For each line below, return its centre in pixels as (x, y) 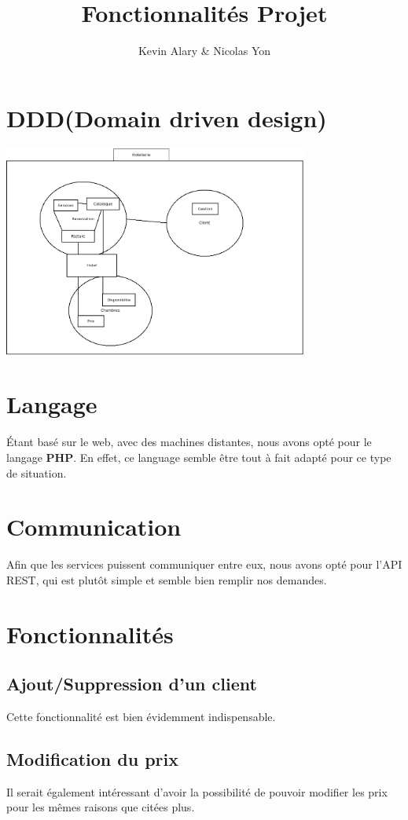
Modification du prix (93, 759)
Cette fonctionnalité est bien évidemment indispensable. (141, 717)
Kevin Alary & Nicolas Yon (204, 51)
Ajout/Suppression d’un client (132, 684)
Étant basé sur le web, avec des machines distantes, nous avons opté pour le (189, 442)
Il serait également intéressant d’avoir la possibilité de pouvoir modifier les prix (197, 791)
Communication (94, 527)
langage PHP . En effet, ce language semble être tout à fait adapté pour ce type (199, 458)
